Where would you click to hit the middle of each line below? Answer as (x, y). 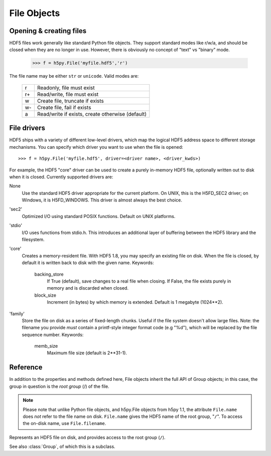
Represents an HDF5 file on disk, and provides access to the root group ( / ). (87, 437)
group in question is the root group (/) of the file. (59, 386)
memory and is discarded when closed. (88, 288)
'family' (17, 314)
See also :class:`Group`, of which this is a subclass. (62, 446)
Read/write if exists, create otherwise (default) (92, 114)
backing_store (49, 274)
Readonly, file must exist (66, 88)
